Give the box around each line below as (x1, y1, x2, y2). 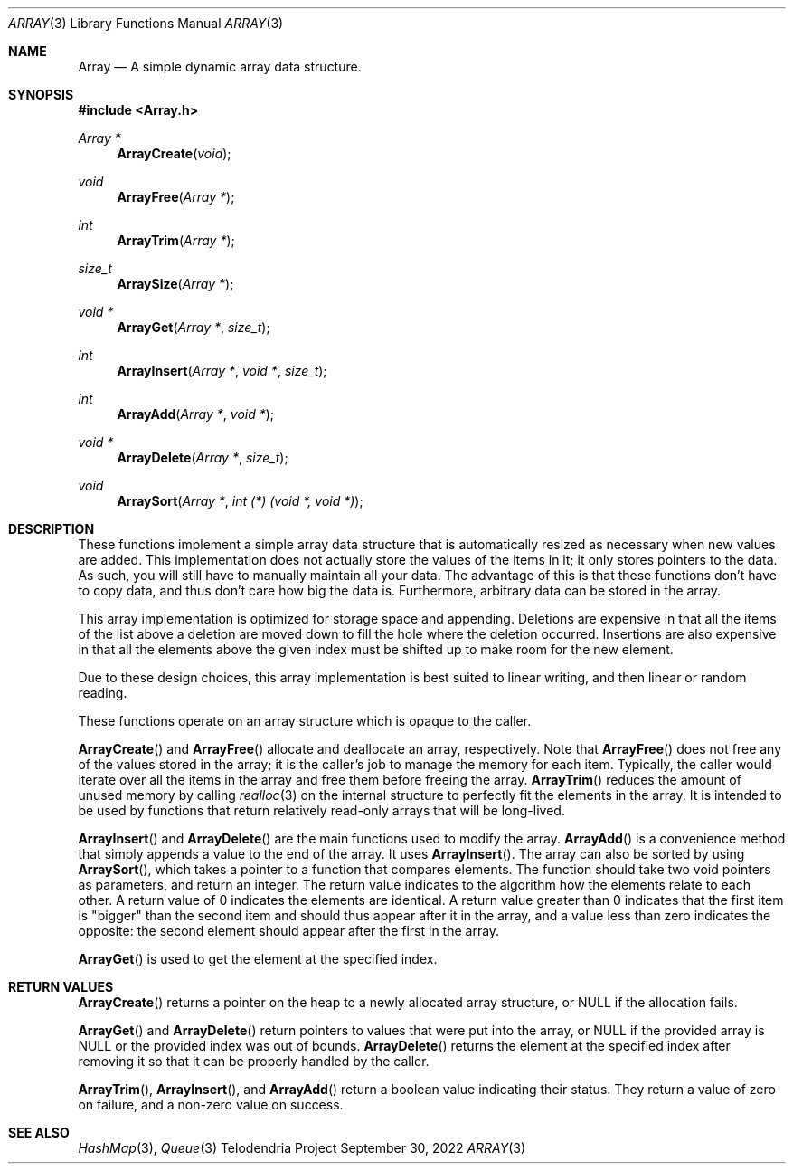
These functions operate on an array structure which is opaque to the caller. (78, 713, 532, 728)
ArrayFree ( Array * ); (117, 189, 235, 205)
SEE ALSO (8, 1125, 70, 1140)
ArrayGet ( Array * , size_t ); (117, 319, 270, 335)
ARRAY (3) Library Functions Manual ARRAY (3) (8, 15, 284, 31)
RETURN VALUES (8, 979, 114, 995)
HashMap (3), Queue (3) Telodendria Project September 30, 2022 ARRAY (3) (78, 1140, 526, 1156)
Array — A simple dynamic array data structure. (78, 59, 362, 74)
